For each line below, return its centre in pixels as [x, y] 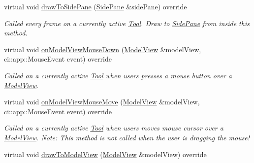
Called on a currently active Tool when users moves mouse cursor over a [114, 128]
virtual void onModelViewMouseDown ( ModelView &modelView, [103, 49]
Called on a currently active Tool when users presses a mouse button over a [118, 75]
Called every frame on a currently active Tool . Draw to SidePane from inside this [127, 23]
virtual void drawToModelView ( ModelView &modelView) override [105, 154]
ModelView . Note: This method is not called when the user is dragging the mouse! [127, 137]
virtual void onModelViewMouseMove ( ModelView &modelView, [102, 102]
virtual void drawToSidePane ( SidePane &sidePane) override [95, 6]
